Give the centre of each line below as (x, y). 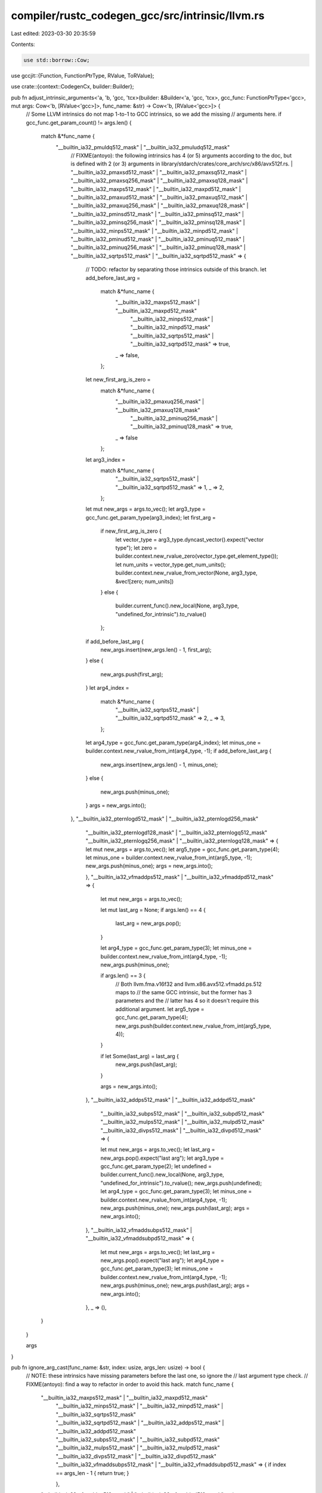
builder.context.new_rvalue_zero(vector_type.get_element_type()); (197, 556)
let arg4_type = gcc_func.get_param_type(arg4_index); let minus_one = (173, 743)
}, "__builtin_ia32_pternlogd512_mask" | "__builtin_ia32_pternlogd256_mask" (165, 819)
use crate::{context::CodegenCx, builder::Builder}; (72, 87)
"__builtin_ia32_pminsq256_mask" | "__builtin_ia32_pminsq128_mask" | (158, 222)
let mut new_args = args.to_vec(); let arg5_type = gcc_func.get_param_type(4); (182, 849)
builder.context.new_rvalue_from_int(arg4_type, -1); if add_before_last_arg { (179, 751)
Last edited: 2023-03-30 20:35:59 (53, 33)
